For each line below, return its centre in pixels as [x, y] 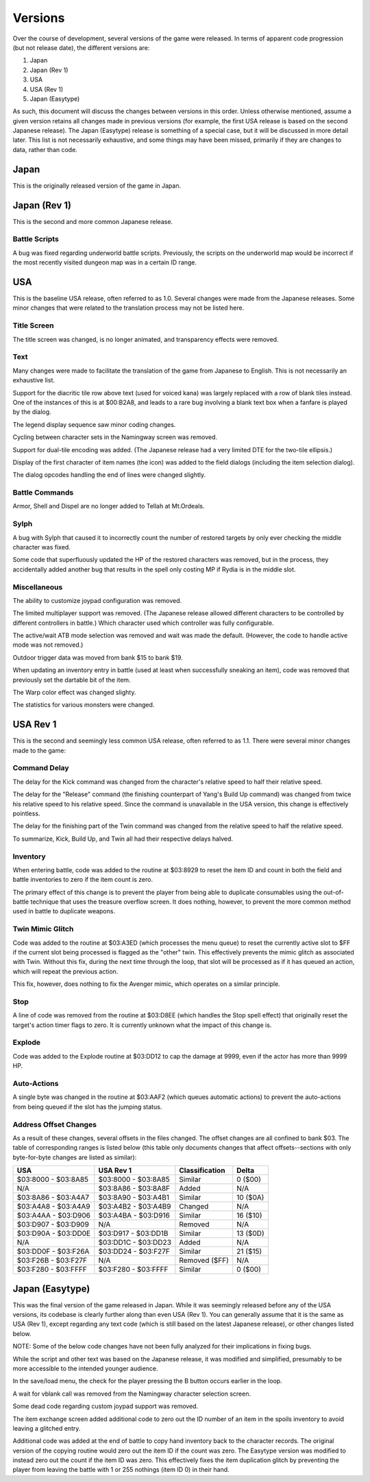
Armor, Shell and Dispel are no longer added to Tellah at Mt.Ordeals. [109, 506]
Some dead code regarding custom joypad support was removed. [106, 1406]
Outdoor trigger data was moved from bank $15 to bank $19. [98, 657]
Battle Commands [43, 493]
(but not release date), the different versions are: [81, 47]
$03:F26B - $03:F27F [52, 1261]
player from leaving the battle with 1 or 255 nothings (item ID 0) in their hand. [121, 1470]
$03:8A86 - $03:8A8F [134, 1189]
